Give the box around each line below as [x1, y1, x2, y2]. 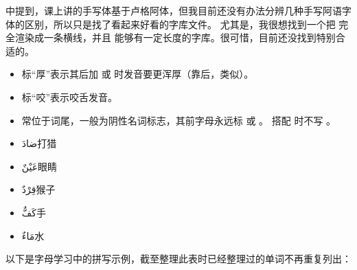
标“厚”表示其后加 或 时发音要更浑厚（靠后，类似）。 [21, 67, 254, 81]
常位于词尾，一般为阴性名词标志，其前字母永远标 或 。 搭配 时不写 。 [21, 113, 336, 127]
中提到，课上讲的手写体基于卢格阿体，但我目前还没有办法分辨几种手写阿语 [5, 3, 342, 17]
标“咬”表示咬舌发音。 [21, 89, 118, 104]
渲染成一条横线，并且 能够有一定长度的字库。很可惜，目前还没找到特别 [14, 30, 336, 45]
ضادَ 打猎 [21, 136, 57, 150]
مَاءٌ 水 [21, 228, 45, 243]
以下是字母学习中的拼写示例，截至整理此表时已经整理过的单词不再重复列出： [5, 251, 352, 266]
